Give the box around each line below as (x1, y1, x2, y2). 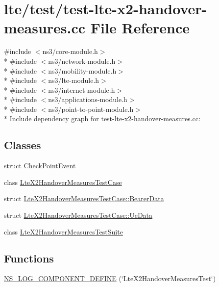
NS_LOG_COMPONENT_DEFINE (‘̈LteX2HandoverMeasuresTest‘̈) (4, 273, 216, 284)
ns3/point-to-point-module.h (48, 104, 134, 114)
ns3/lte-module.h (48, 75, 99, 85)
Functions (4, 250, 54, 265)
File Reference (90, 18, 190, 38)
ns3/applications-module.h (48, 94, 127, 104)
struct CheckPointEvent (4, 160, 76, 171)
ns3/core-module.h (42, 46, 98, 56)
